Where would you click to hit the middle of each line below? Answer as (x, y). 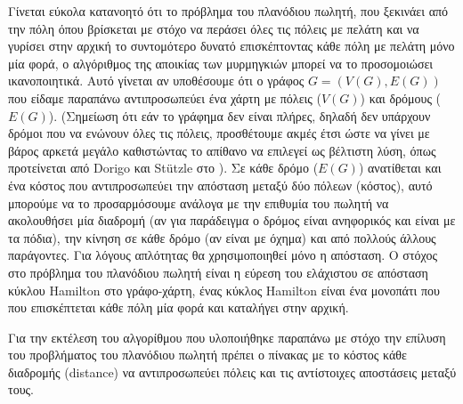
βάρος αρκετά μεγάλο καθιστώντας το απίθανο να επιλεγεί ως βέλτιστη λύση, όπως (222, 150)
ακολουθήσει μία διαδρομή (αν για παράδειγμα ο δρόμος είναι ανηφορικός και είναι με (232, 220)
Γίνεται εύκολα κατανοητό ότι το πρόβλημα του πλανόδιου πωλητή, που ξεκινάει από (228, 11)
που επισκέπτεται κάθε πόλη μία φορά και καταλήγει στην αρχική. (179, 307)
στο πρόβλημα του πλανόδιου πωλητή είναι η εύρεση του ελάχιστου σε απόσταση (218, 272)
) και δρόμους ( (401, 97)
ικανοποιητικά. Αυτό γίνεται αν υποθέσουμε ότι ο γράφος (156, 81)
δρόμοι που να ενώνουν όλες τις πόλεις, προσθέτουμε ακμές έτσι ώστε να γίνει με (219, 133)
